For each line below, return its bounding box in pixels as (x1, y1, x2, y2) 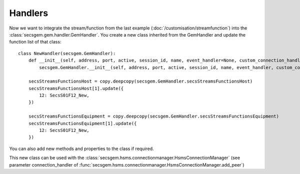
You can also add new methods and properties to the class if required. (9, 145, 154, 151)
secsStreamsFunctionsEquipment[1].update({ (28, 120, 137, 126)
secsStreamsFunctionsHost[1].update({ (28, 85, 124, 91)
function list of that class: (9, 39, 61, 45)
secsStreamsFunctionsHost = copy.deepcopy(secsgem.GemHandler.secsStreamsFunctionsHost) (28, 78, 253, 84)
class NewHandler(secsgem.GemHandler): (18, 50, 116, 56)
